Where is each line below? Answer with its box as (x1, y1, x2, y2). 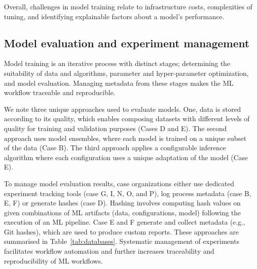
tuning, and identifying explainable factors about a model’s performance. (4, 11, 224, 21)
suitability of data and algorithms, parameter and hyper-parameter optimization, (4, 67, 249, 78)
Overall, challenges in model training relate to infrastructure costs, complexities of (4, 1, 253, 11)
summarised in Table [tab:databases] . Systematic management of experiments (4, 236, 239, 246)
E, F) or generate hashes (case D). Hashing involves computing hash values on (4, 198, 241, 208)
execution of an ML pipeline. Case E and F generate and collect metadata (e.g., (4, 217, 245, 227)
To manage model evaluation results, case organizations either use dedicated (4, 178, 234, 188)
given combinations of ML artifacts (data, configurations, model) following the (4, 207, 241, 217)
